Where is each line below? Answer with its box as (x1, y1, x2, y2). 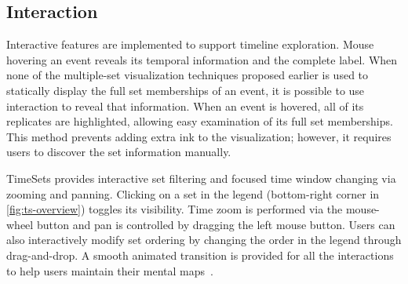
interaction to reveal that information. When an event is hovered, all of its (6, 97, 364, 114)
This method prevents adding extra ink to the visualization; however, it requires (6, 128, 392, 144)
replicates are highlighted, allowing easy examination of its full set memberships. (6, 113, 393, 129)
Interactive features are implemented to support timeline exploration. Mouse (6, 36, 374, 53)
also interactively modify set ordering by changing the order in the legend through (6, 231, 402, 248)
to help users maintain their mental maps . (6, 262, 213, 279)
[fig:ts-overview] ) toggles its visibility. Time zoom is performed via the (6, 201, 343, 217)
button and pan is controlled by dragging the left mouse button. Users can (36, 216, 395, 232)
